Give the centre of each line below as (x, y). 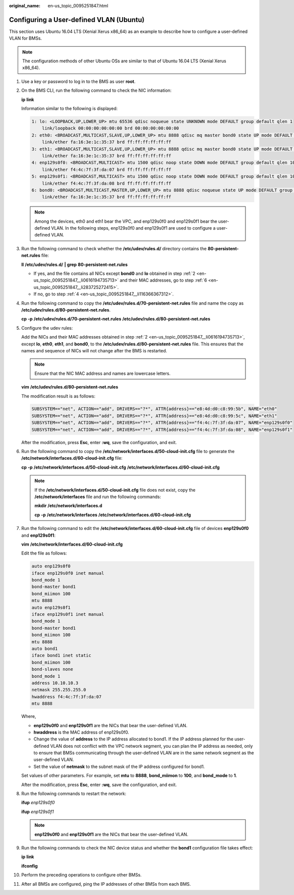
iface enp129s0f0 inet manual (68, 573)
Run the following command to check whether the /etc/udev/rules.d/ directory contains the (114, 248)
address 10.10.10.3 (55, 683)
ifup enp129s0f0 (38, 803)
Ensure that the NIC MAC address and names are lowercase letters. (103, 373)
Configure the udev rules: (47, 328)
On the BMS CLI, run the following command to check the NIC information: (96, 90)
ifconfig (29, 866)
